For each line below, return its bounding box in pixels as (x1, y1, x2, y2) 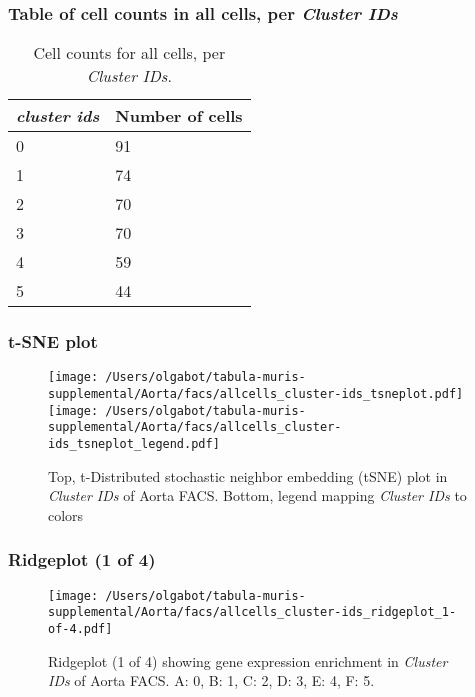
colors (48, 504, 84, 525)
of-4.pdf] (48, 622, 113, 637)
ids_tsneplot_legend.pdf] (48, 437, 220, 452)
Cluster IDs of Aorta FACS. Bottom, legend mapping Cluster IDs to (48, 485, 467, 506)
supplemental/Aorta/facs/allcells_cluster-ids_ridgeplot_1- (48, 605, 457, 620)
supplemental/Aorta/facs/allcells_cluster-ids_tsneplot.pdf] (48, 387, 464, 402)
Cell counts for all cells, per (33, 41, 226, 65)
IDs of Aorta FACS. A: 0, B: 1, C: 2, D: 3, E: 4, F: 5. (48, 670, 375, 691)
